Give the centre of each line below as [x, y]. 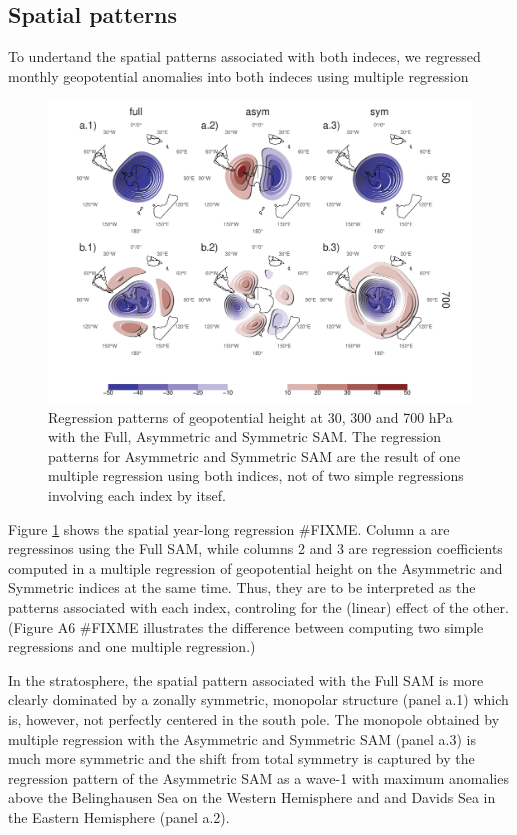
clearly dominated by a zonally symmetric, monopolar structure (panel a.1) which [258, 699]
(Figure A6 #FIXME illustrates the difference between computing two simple [246, 626]
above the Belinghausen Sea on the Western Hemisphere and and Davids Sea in [252, 797]
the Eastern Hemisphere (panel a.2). [119, 816]
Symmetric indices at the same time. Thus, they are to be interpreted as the [242, 587]
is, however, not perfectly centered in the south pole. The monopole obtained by [254, 718]
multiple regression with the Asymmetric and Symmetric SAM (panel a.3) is [242, 738]
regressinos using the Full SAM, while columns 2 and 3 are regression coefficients [255, 548]
